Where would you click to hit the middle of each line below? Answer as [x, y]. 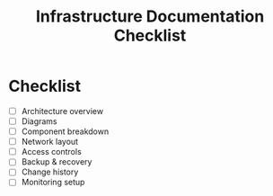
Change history [50, 172]
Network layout [49, 142]
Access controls [51, 152]
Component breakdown [65, 131]
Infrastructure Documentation [150, 17]
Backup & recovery [57, 162]
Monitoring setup [53, 183]
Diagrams [39, 121]
